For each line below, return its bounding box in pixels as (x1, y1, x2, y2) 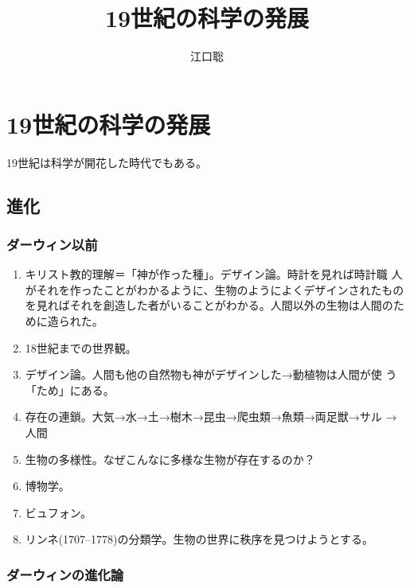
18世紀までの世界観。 (25, 339, 137, 356)
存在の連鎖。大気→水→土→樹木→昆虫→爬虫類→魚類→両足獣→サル (25, 408, 382, 425)
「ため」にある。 (25, 381, 115, 398)
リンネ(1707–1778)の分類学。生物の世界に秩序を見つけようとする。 (25, 531, 373, 547)
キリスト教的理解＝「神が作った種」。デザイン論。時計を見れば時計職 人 (25, 266, 403, 282)
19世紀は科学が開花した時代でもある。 (6, 154, 207, 170)
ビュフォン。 (25, 504, 92, 520)
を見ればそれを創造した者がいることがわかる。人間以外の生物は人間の (25, 297, 393, 313)
